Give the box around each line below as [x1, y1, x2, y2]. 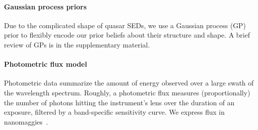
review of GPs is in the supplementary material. [4, 39, 150, 49]
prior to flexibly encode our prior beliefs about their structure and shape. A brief [4, 30, 250, 40]
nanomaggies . [4, 116, 48, 127]
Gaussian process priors [4, 1, 87, 11]
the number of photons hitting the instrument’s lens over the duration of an [4, 97, 235, 107]
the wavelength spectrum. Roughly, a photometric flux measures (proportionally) [4, 87, 251, 97]
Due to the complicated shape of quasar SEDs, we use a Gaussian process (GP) [4, 20, 246, 30]
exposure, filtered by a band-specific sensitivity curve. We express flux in [4, 107, 225, 117]
